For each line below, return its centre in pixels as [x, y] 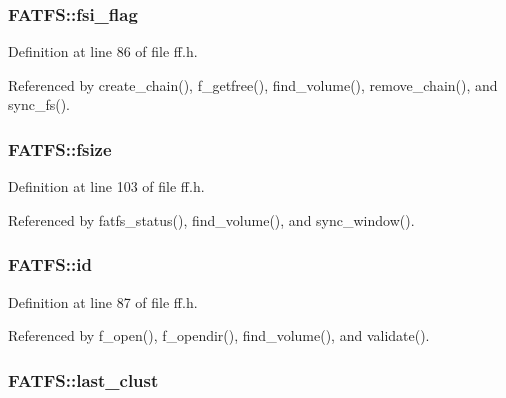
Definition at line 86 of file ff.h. [103, 51]
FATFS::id [50, 264]
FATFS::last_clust [83, 379]
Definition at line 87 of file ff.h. [103, 301]
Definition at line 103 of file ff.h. [106, 186]
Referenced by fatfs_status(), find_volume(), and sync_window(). [211, 219]
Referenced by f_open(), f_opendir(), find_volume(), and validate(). [219, 335]
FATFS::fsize [60, 148]
